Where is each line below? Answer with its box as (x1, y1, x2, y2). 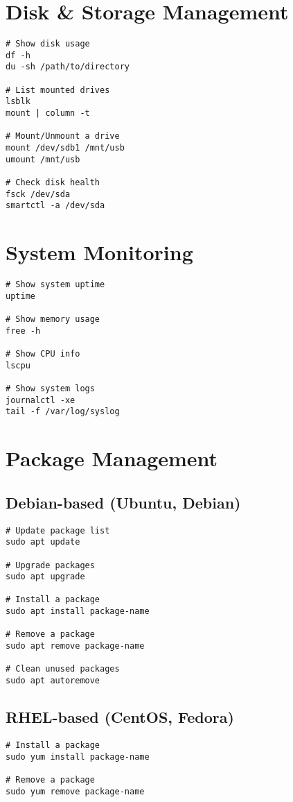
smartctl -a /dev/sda (6, 200, 105, 211)
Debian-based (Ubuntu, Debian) (6, 491, 241, 513)
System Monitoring (6, 238, 193, 266)
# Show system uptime (6, 280, 105, 290)
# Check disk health (6, 178, 100, 187)
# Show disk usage (6, 39, 90, 49)
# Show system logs (6, 384, 95, 393)
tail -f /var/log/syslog (6, 407, 120, 417)
